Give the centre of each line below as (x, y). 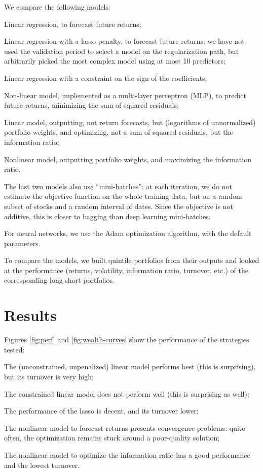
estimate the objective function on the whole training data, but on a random (123, 196)
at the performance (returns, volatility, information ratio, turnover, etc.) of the (126, 270)
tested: (14, 349)
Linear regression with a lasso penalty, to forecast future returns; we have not (124, 41)
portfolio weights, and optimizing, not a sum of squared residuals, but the (119, 132)
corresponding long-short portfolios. (59, 280)
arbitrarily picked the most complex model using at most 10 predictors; (115, 61)
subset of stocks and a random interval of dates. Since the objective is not (119, 206)
